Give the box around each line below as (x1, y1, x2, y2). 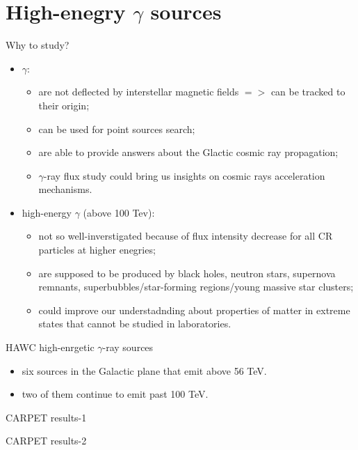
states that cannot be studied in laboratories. (38, 316, 231, 331)
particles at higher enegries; (38, 242, 156, 257)
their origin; (38, 98, 90, 112)
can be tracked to (270, 84, 345, 99)
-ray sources (102, 340, 154, 355)
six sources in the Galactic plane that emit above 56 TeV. (22, 363, 267, 378)
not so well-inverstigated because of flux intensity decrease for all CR (38, 228, 333, 243)
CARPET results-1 (6, 410, 87, 424)
